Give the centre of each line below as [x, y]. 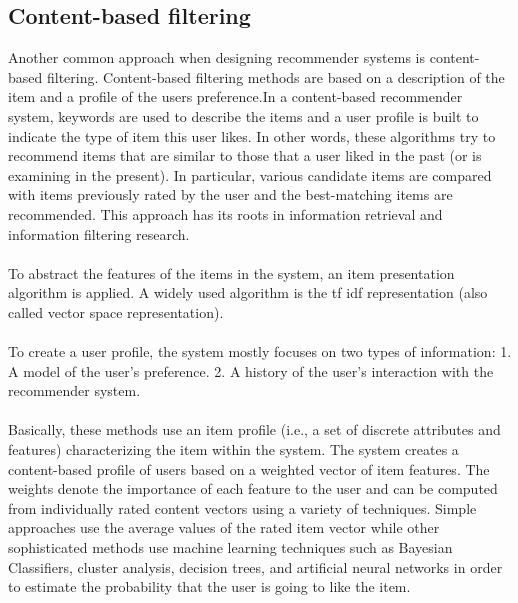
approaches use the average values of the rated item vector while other [224, 527]
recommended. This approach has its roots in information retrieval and [225, 213]
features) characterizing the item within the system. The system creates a [233, 449]
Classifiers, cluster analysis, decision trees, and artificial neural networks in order [255, 566]
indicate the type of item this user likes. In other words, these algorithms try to [252, 135]
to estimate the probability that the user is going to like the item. [209, 586]
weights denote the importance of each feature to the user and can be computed [253, 488]
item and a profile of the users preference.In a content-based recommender [235, 96]
